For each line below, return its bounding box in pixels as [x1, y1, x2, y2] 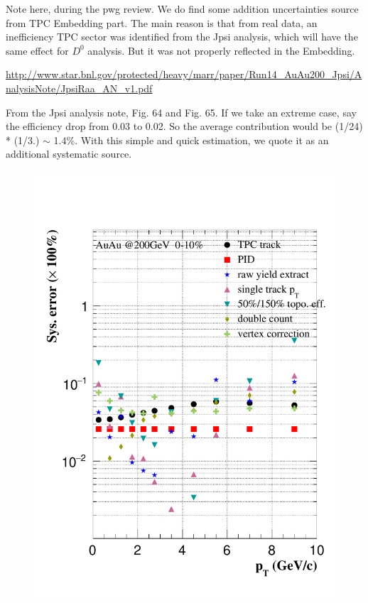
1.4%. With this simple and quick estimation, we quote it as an [53, 132, 329, 147]
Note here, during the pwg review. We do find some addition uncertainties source [6, 1, 359, 16]
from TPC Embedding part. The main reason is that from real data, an [6, 15, 318, 30]
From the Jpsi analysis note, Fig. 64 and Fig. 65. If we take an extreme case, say [6, 104, 357, 119]
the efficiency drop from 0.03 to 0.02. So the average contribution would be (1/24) [6, 119, 363, 134]
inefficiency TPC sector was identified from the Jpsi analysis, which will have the [6, 29, 358, 44]
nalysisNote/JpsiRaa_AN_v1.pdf [6, 80, 153, 95]
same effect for [6, 43, 69, 58]
